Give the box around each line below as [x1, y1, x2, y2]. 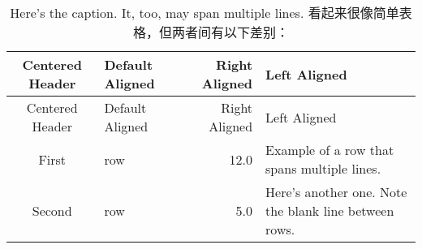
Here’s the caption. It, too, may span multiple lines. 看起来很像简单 [10, 3, 399, 22]
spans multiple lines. [265, 159, 381, 178]
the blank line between [265, 201, 394, 220]
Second [32, 201, 72, 220]
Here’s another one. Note [265, 182, 407, 201]
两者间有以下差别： [171, 23, 289, 41]
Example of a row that [265, 140, 394, 159]
